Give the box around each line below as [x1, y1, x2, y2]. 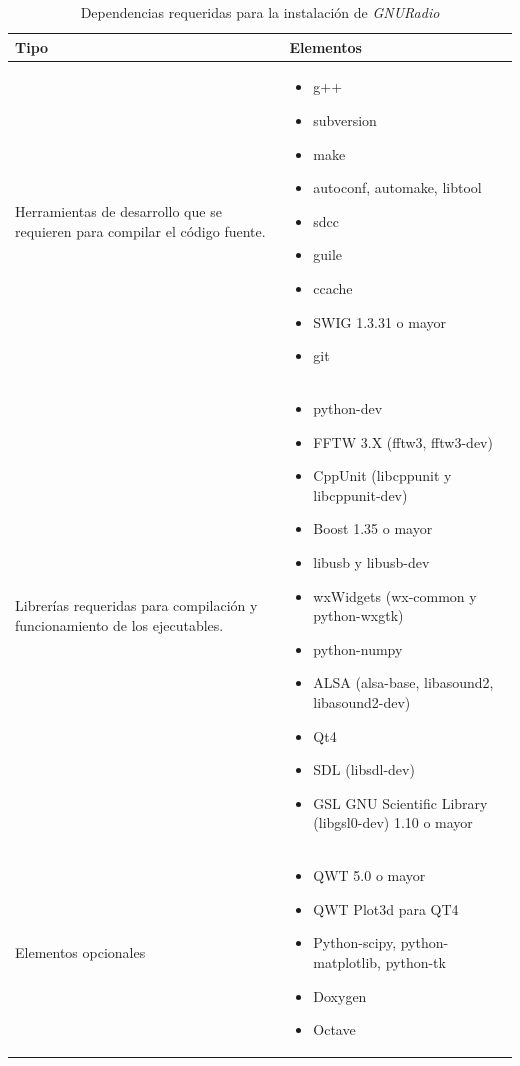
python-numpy [313, 638, 403, 659]
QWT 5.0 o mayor [313, 865, 426, 886]
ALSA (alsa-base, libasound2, [313, 672, 494, 693]
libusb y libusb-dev [313, 552, 430, 572]
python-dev [313, 398, 383, 419]
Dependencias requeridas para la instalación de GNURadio [80, 2, 440, 22]
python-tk [385, 951, 446, 972]
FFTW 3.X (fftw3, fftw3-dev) [313, 431, 493, 452]
